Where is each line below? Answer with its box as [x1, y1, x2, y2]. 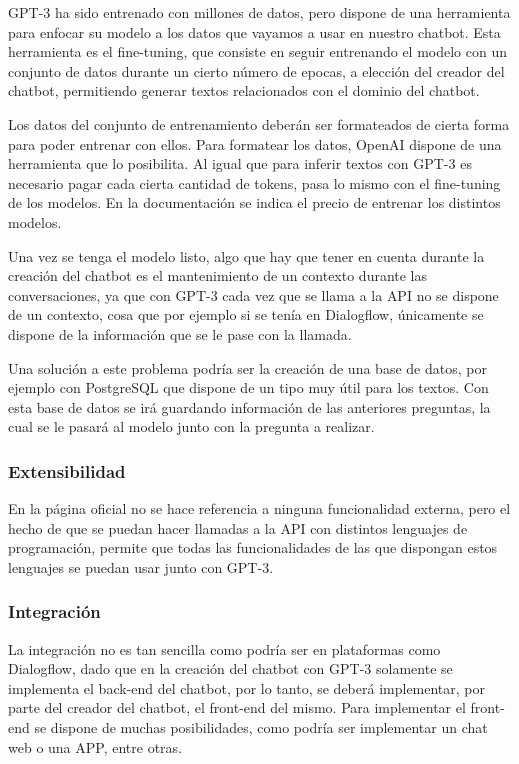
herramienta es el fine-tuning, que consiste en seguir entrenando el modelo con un [8, 41, 507, 62]
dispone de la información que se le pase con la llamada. [8, 323, 352, 344]
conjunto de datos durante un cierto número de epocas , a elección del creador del [8, 60, 505, 81]
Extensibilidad [8, 458, 126, 483]
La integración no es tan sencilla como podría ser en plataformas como [8, 638, 441, 659]
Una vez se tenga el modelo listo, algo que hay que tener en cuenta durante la [8, 245, 485, 266]
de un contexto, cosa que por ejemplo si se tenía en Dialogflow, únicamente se [8, 304, 484, 325]
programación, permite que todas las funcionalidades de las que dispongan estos [8, 537, 498, 558]
